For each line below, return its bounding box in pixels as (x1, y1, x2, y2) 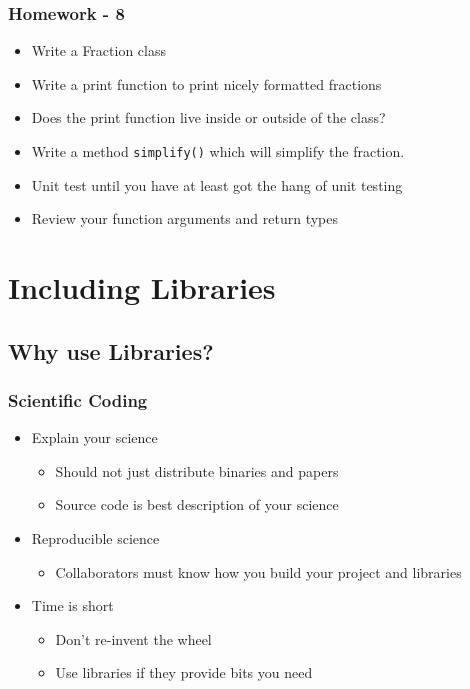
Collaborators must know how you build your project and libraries (55, 561, 462, 582)
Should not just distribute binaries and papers (55, 460, 339, 481)
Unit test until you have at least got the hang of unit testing (31, 174, 403, 195)
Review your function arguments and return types (31, 208, 338, 229)
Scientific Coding (8, 387, 148, 412)
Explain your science (31, 427, 158, 448)
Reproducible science (31, 528, 160, 548)
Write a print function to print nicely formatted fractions (31, 73, 382, 94)
